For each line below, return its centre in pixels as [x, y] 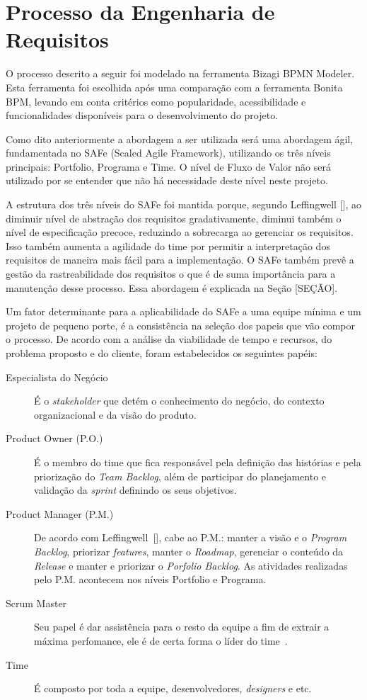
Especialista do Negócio [57, 377]
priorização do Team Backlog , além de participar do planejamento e [180, 476]
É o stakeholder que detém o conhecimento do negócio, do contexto [179, 401]
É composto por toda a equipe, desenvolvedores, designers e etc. [173, 688]
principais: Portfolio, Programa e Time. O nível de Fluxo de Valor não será [168, 166]
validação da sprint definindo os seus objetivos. [135, 490]
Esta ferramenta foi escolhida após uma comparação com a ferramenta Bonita [174, 87]
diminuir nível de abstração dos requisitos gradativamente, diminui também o [174, 218]
